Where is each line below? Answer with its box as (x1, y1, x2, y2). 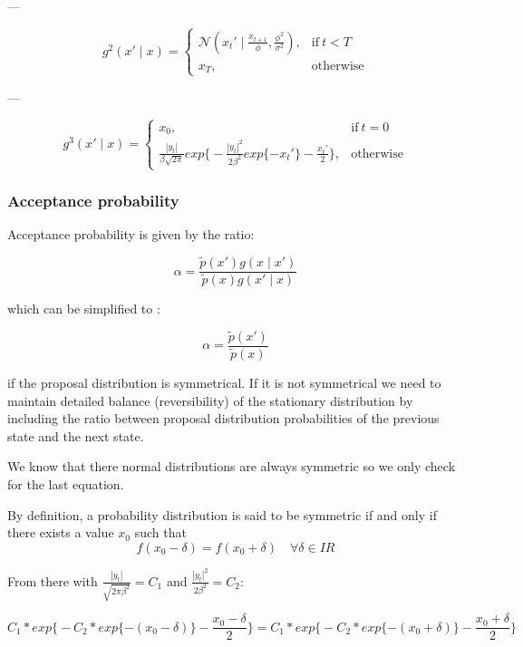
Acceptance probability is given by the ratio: (7, 225, 255, 244)
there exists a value (7, 523, 114, 542)
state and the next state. (7, 426, 144, 445)
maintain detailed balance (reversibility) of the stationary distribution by (7, 391, 413, 410)
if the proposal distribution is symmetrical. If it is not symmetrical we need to (7, 373, 441, 392)
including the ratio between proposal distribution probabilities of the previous (7, 409, 440, 428)
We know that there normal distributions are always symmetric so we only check (7, 457, 456, 476)
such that (134, 523, 187, 542)
